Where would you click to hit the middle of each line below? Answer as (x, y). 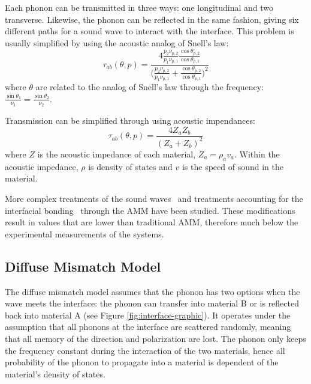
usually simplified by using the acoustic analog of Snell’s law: (117, 42)
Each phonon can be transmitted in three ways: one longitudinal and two (139, 7)
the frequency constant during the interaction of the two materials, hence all (145, 350)
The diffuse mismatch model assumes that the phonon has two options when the (153, 291)
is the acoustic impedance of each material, (117, 154)
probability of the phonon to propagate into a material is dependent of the (142, 362)
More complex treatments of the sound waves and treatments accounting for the (154, 198)
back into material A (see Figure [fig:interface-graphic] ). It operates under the (148, 315)
